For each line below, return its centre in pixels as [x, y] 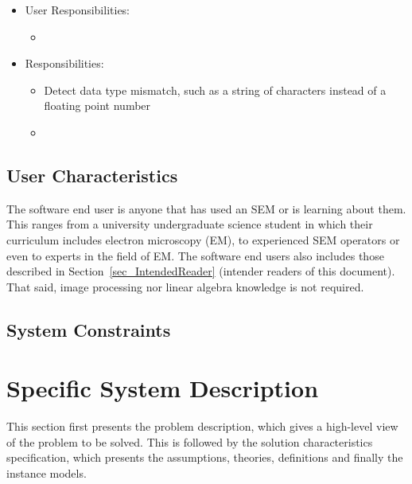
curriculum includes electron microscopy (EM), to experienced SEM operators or [203, 239]
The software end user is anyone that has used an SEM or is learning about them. [206, 208]
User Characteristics [92, 175]
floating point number [97, 105]
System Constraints [89, 329]
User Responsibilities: [78, 10]
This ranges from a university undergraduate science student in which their [190, 224]
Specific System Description [163, 388]
